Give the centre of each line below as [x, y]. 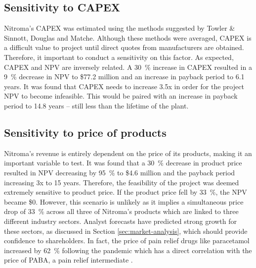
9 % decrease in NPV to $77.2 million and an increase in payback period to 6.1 [124, 77]
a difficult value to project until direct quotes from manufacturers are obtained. [124, 47]
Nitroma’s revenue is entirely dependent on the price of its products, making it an [128, 153]
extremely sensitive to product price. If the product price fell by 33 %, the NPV [126, 192]
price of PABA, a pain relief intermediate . [68, 260]
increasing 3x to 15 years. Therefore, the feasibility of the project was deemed [122, 182]
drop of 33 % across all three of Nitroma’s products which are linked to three [121, 211]
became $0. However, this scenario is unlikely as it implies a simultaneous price [124, 201]
